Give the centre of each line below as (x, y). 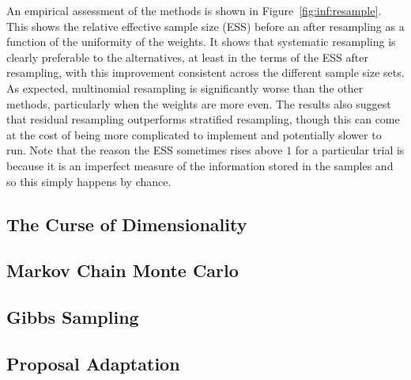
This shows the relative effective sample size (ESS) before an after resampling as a (205, 26)
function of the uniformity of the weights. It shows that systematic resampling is (201, 42)
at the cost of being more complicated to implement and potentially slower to (194, 134)
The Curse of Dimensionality (127, 224)
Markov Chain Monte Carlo (123, 270)
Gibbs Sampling (73, 317)
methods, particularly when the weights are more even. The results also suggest (199, 103)
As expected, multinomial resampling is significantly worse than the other (185, 87)
